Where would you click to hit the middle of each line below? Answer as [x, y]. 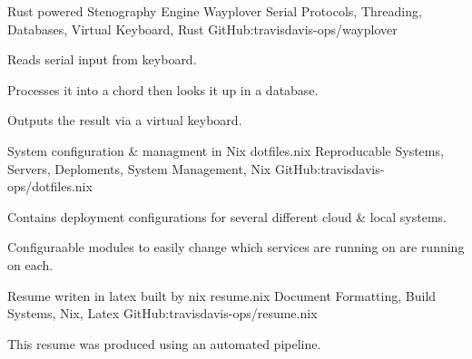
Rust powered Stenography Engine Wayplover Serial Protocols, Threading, [215, 11]
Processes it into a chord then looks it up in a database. [163, 89]
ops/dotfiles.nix [50, 186]
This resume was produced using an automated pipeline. [164, 343]
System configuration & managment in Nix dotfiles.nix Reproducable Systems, [226, 150]
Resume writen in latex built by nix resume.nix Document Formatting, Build [222, 295]
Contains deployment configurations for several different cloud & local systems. [227, 216]
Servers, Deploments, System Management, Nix [139, 168]
